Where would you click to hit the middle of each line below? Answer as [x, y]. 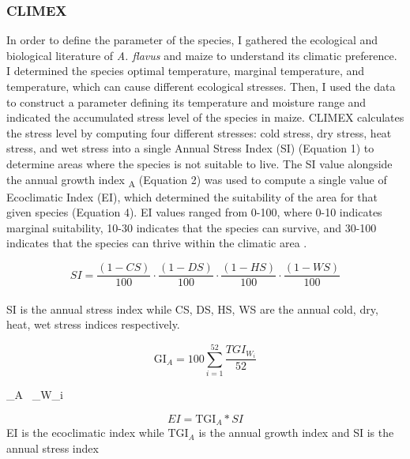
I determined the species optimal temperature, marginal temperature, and [186, 71]
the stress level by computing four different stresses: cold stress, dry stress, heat [199, 132]
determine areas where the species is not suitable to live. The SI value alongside [199, 163]
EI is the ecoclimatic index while [85, 433]
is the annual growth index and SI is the [296, 433]
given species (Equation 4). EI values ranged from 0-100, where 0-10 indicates [194, 212]
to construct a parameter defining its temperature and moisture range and [186, 102]
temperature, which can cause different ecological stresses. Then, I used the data [201, 86]
